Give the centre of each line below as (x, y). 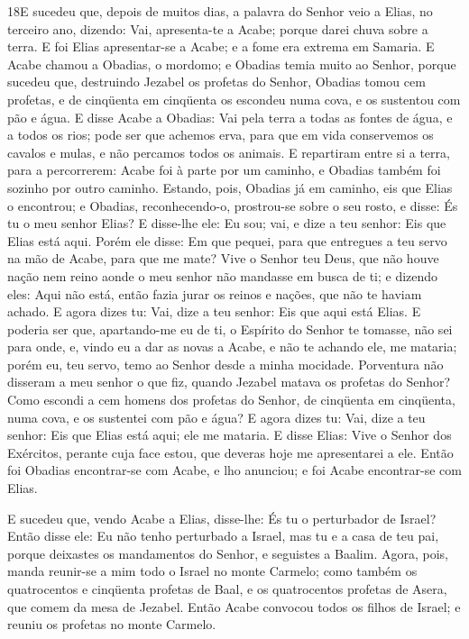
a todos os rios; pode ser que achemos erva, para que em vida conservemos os (221, 135)
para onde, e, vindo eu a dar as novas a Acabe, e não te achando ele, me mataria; (232, 347)
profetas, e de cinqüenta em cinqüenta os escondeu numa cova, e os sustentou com (234, 99)
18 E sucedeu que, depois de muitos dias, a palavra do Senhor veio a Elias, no (220, 11)
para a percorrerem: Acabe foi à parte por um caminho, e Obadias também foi (224, 170)
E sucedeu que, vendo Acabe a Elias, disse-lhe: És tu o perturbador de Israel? (222, 518)
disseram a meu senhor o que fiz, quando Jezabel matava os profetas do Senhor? (229, 382)
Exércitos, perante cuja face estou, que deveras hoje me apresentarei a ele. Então (230, 452)
